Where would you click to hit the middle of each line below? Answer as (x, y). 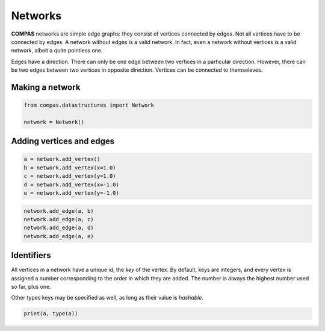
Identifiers (31, 255)
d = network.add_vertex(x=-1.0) (72, 184)
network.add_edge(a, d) (59, 228)
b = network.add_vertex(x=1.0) (70, 168)
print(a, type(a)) (51, 314)
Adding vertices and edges (63, 141)
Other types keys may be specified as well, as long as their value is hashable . (107, 298)
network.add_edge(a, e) (59, 236)
